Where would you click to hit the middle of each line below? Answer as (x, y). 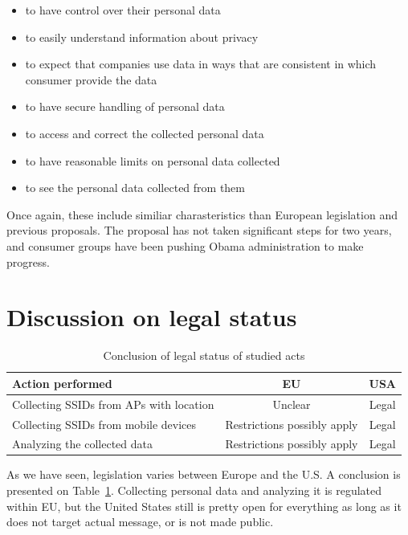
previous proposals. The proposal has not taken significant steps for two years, (199, 230)
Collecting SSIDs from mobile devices (104, 424)
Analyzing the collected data (82, 444)
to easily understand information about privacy (142, 37)
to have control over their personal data (123, 10)
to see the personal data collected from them (135, 188)
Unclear (292, 404)
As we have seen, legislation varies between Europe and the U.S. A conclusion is (204, 474)
